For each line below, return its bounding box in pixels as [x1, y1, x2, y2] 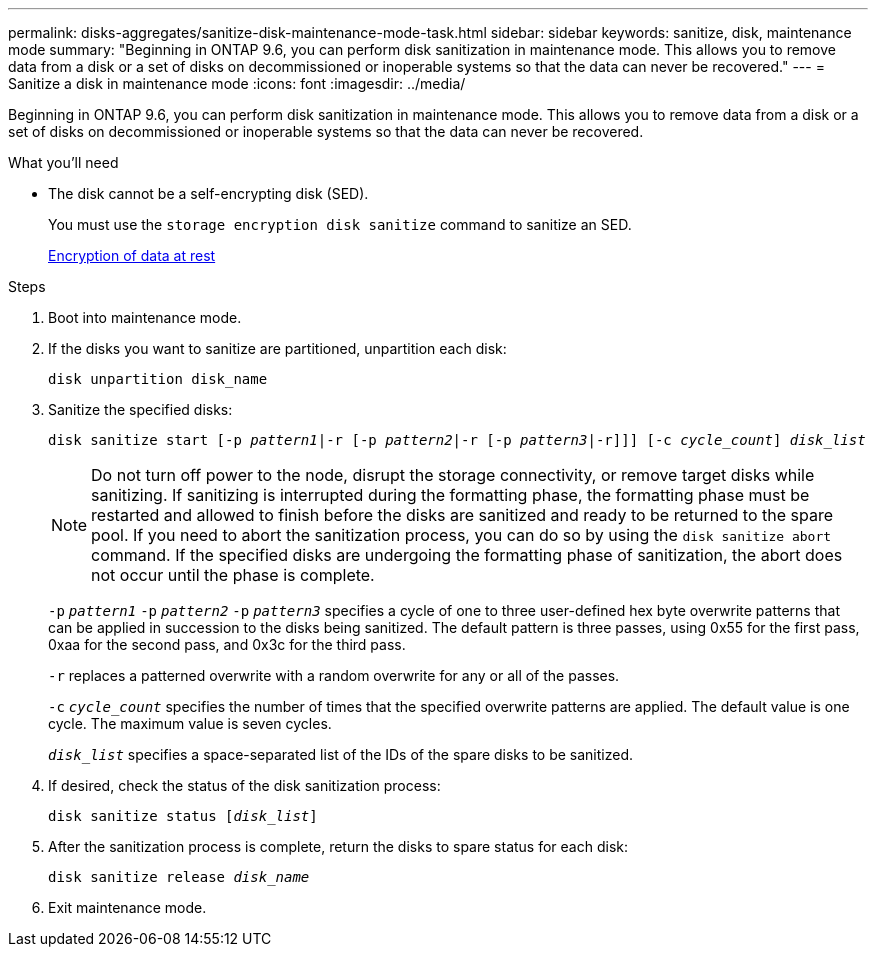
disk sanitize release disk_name [48, 869, 310, 885]
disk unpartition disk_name [48, 371, 268, 387]
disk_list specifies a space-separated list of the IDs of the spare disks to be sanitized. [48, 746, 634, 763]
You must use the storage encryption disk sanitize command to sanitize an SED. [48, 216, 632, 233]
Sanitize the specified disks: [48, 401, 233, 418]
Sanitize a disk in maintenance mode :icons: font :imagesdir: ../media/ [8, 75, 466, 92]
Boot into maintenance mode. [48, 309, 242, 326]
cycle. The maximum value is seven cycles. [48, 715, 332, 732]
